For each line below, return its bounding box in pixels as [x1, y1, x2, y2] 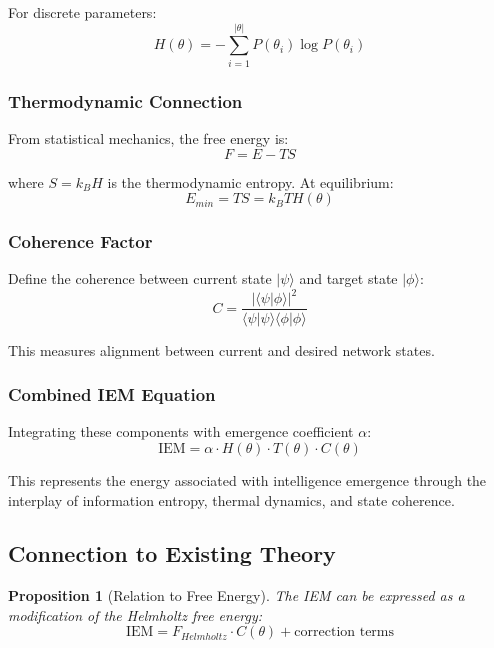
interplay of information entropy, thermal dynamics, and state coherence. [8, 489, 455, 510]
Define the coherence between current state [8, 268, 272, 289]
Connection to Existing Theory [8, 538, 336, 569]
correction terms [294, 625, 395, 640]
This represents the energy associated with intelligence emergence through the [8, 469, 487, 490]
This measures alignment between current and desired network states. [8, 339, 435, 360]
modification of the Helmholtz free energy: [8, 604, 263, 625]
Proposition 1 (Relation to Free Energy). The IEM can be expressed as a [8, 585, 465, 606]
